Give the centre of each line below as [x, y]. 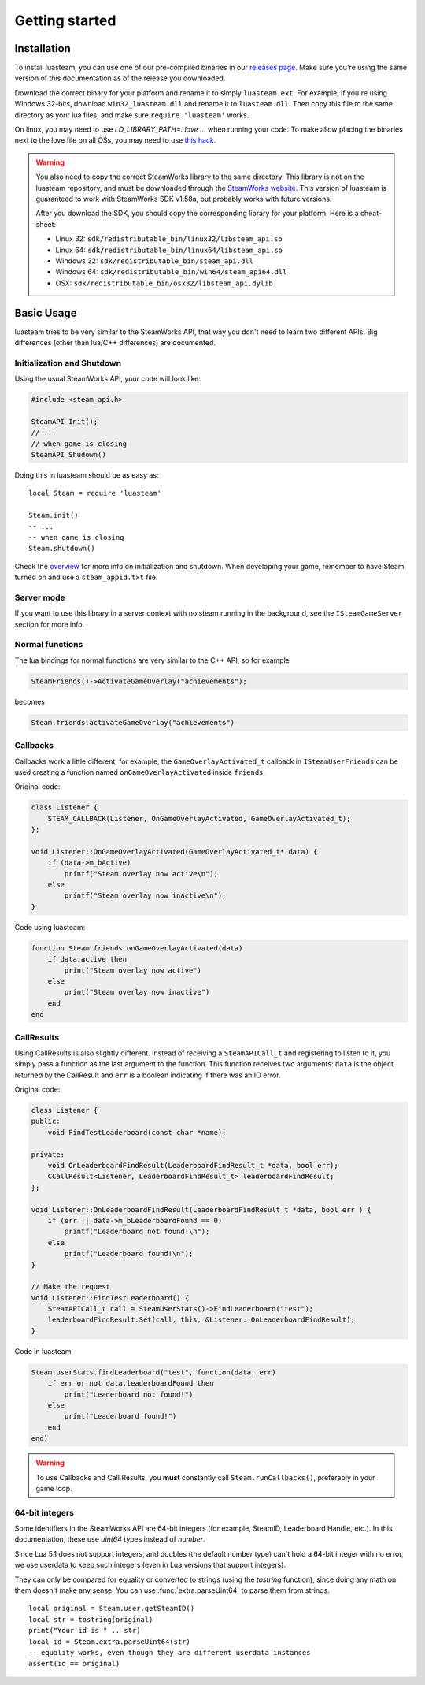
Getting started [65, 20]
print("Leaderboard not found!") [129, 1394]
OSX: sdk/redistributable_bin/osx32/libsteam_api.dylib [164, 283]
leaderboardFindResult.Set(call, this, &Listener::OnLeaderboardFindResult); [201, 1320]
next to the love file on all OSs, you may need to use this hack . [115, 140]
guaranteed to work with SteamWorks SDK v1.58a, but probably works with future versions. [184, 199]
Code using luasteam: [50, 927]
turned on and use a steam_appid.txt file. [86, 577]
